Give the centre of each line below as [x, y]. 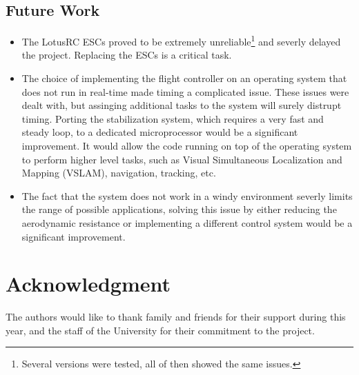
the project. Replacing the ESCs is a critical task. [127, 55]
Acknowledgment [88, 284]
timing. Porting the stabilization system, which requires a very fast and [173, 118]
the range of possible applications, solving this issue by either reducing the [179, 209]
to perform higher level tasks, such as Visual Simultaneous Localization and [182, 159]
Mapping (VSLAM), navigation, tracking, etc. [119, 173]
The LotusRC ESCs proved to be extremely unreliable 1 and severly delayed [181, 40]
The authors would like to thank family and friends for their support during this [176, 317]
